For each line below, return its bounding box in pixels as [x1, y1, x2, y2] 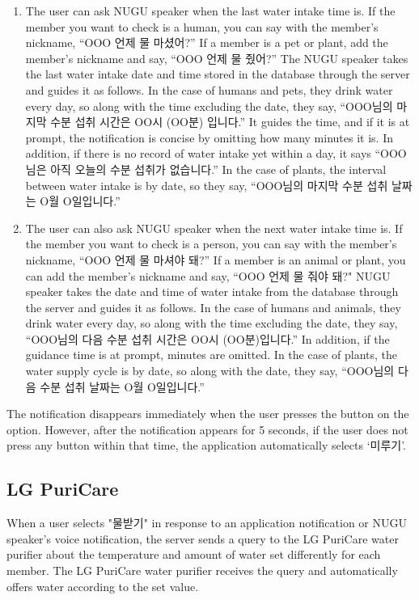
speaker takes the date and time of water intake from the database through [25, 283, 399, 300]
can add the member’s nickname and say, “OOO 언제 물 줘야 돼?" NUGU [25, 267, 391, 284]
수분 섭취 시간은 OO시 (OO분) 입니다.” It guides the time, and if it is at [50, 113, 410, 130]
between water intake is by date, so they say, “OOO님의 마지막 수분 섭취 [25, 176, 388, 193]
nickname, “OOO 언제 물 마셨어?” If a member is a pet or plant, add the [25, 34, 388, 51]
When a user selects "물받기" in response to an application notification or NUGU [6, 514, 407, 531]
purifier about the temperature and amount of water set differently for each [6, 546, 381, 563]
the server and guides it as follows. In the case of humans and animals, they [25, 298, 401, 315]
